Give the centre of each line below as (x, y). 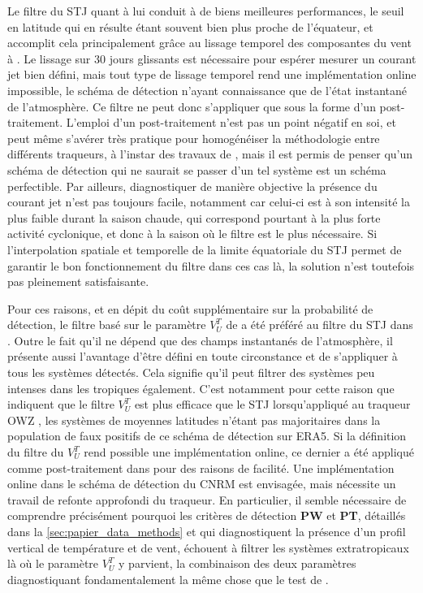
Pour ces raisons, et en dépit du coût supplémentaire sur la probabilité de (190, 308)
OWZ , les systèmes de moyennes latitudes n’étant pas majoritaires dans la (194, 420)
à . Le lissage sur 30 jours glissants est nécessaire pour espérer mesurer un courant (212, 58)
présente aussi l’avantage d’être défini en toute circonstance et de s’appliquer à (203, 356)
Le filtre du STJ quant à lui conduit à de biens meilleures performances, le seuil (206, 11)
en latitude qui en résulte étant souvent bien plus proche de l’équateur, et (190, 26)
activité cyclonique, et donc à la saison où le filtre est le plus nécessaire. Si (192, 234)
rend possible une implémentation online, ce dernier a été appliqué (249, 452)
